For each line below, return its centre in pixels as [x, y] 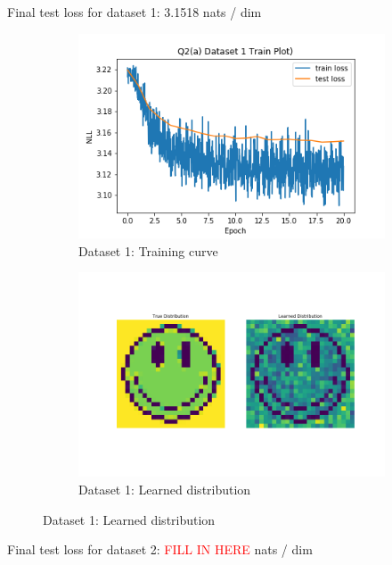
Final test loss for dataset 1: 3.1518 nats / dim [135, 12]
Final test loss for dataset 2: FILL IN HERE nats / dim [160, 549]
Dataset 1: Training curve [148, 250]
